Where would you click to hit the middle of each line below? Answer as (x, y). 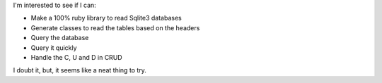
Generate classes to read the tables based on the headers (115, 27)
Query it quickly (54, 47)
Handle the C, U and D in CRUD (77, 57)
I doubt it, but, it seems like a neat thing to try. (80, 70)
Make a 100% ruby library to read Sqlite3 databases (106, 18)
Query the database (60, 38)
